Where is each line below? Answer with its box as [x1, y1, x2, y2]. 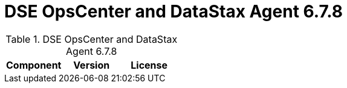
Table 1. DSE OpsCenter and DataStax [5, 33, 178, 45]
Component [6, 58, 62, 71]
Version [73, 58, 110, 71]
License [131, 58, 168, 71]
